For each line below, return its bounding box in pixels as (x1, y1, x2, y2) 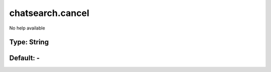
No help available (9, 25, 45, 31)
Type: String (9, 38, 49, 46)
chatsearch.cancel (9, 7, 90, 18)
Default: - (9, 54, 40, 62)
